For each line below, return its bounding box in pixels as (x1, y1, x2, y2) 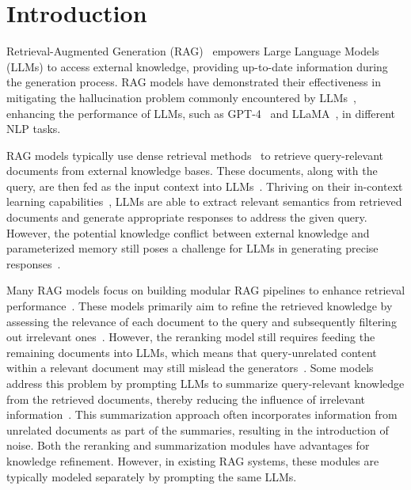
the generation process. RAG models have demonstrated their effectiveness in (6, 74, 381, 90)
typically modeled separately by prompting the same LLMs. (6, 468, 297, 484)
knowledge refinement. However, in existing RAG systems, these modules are (6, 452, 379, 469)
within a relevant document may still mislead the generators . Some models (6, 359, 374, 376)
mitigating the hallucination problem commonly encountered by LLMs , (6, 89, 356, 105)
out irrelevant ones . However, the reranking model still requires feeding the (6, 329, 375, 345)
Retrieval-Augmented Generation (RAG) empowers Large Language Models (6, 43, 379, 59)
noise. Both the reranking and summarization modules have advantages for (6, 437, 370, 454)
